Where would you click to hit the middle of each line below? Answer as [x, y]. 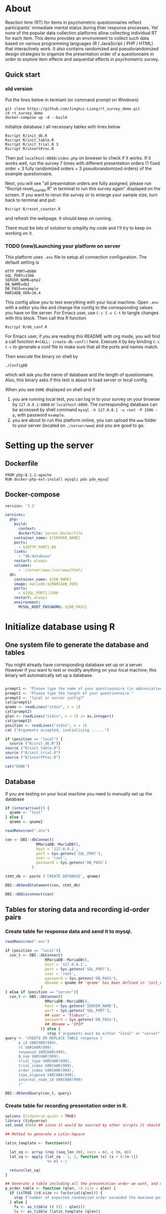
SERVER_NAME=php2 [23, 280]
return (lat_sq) [25, 1170]
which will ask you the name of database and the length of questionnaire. [80, 374]
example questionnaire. [29, 173]
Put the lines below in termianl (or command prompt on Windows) [72, 100]
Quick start [23, 75]
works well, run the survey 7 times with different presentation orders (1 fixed [83, 163]
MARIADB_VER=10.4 [23, 293]
